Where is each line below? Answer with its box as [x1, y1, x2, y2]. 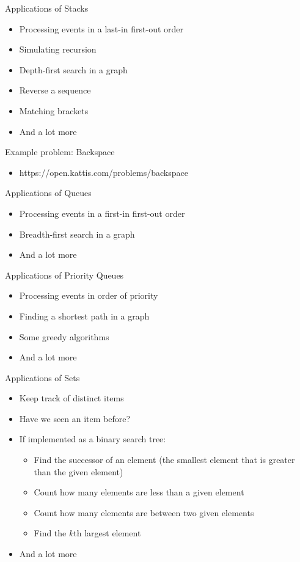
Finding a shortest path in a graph [19, 309, 150, 322]
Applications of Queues [5, 186, 92, 199]
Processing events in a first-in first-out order [19, 206, 185, 219]
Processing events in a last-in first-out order [19, 22, 184, 35]
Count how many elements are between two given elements [34, 506, 254, 519]
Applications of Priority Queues [5, 268, 124, 281]
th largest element [73, 527, 141, 539]
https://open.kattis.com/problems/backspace [19, 166, 188, 178]
